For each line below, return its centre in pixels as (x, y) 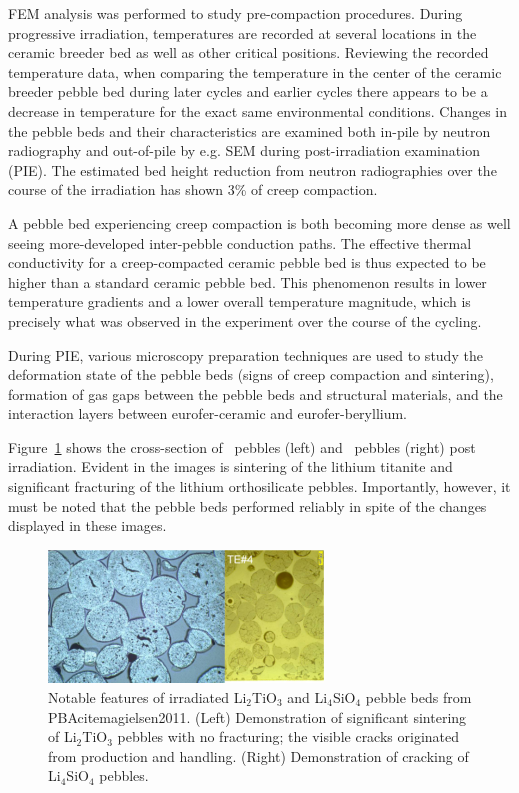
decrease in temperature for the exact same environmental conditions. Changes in (258, 110)
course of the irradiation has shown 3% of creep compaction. (193, 189)
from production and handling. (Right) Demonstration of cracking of (258, 755)
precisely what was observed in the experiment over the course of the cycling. (245, 320)
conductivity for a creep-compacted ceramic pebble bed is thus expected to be (247, 262)
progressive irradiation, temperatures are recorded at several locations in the (242, 32)
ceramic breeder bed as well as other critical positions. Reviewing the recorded (248, 52)
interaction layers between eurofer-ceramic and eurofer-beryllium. (207, 413)
